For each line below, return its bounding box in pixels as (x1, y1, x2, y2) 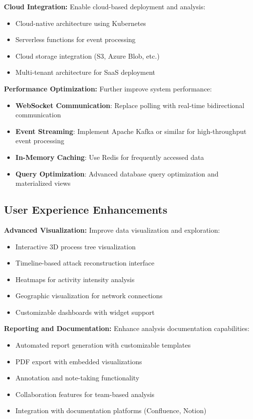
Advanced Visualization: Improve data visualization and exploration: (4, 224, 220, 235)
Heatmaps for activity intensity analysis (15, 274, 135, 284)
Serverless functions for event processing (15, 34, 136, 44)
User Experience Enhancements (4, 202, 168, 217)
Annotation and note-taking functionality (15, 373, 140, 383)
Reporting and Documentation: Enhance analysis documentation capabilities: (4, 323, 250, 333)
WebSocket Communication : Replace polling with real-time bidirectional (15, 100, 245, 110)
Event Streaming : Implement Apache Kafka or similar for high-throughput (15, 126, 247, 136)
